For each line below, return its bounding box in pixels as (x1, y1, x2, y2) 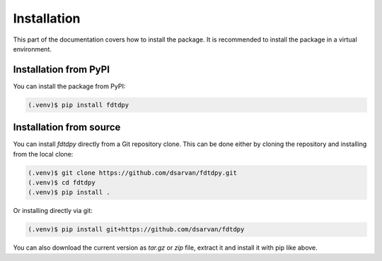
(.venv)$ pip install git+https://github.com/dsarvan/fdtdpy (28, 226, 245, 233)
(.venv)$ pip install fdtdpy (28, 101, 129, 109)
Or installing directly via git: (13, 207, 93, 215)
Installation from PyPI (13, 63, 110, 75)
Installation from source (13, 121, 121, 133)
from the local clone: (13, 150, 74, 158)
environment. (13, 44, 52, 53)
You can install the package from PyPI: (13, 82, 126, 90)
